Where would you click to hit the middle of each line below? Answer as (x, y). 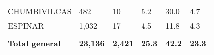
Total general (34, 43)
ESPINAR (26, 26)
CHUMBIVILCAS (40, 11)
